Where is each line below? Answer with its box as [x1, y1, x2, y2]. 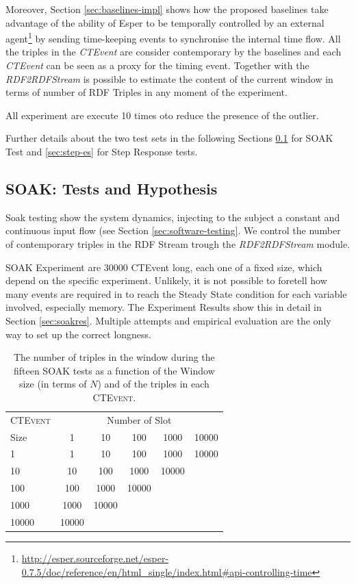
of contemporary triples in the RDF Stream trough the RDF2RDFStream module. [5, 236, 351, 251]
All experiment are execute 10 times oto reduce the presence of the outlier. [5, 107, 319, 122]
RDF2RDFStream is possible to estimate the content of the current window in [5, 71, 333, 86]
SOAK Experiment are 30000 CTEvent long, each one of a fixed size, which [5, 259, 322, 274]
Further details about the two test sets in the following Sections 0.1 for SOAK [5, 131, 333, 145]
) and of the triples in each [97, 377, 209, 391]
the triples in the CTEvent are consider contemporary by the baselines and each [5, 45, 342, 59]
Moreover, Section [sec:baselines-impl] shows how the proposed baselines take [5, 2, 329, 16]
